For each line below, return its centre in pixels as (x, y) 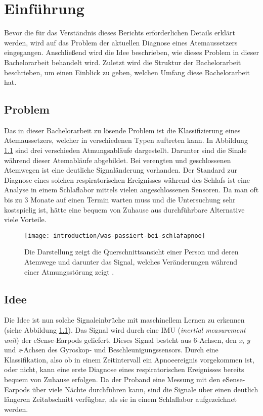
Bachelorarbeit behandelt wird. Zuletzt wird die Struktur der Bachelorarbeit (123, 62)
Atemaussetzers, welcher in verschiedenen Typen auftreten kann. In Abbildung (126, 140)
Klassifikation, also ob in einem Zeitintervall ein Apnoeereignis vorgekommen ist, (129, 359)
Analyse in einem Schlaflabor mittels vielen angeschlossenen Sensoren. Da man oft (131, 190)
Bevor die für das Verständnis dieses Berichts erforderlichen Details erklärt (120, 33)
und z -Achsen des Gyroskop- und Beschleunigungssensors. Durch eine (111, 350)
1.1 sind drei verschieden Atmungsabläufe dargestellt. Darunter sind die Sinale (125, 150)
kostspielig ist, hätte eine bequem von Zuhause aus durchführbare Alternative (124, 209)
